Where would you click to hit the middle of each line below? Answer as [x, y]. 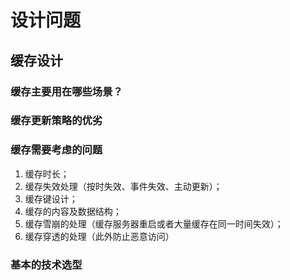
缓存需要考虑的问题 [56, 150]
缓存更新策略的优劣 [56, 121]
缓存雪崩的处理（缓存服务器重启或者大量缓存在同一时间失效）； [154, 223]
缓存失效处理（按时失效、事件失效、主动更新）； [123, 186]
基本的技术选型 [46, 264]
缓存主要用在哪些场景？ [66, 91]
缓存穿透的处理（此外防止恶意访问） [99, 236]
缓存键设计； [51, 198]
